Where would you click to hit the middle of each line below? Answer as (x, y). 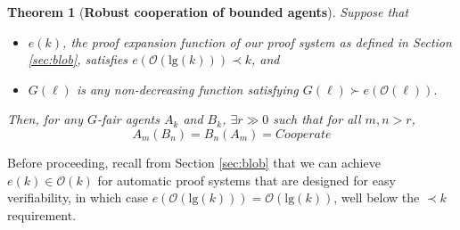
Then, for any (45, 119)
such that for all (317, 119)
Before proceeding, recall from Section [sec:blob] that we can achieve (194, 162)
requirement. (42, 214)
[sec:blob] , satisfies (78, 59)
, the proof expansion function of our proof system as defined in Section (257, 41)
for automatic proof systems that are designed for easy (246, 180)
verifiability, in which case (78, 197)
